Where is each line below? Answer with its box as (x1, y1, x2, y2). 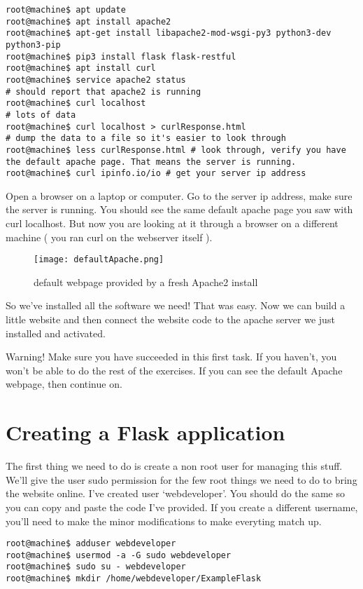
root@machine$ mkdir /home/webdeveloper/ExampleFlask (6, 574, 262, 584)
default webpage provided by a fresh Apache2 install (34, 274, 258, 289)
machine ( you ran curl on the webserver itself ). (6, 229, 213, 244)
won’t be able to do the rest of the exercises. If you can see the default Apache (6, 363, 343, 377)
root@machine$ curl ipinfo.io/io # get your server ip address (6, 168, 306, 179)
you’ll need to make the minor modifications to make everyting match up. (6, 513, 322, 528)
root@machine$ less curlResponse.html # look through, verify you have (6, 144, 346, 155)
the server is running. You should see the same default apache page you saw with (6, 202, 353, 217)
